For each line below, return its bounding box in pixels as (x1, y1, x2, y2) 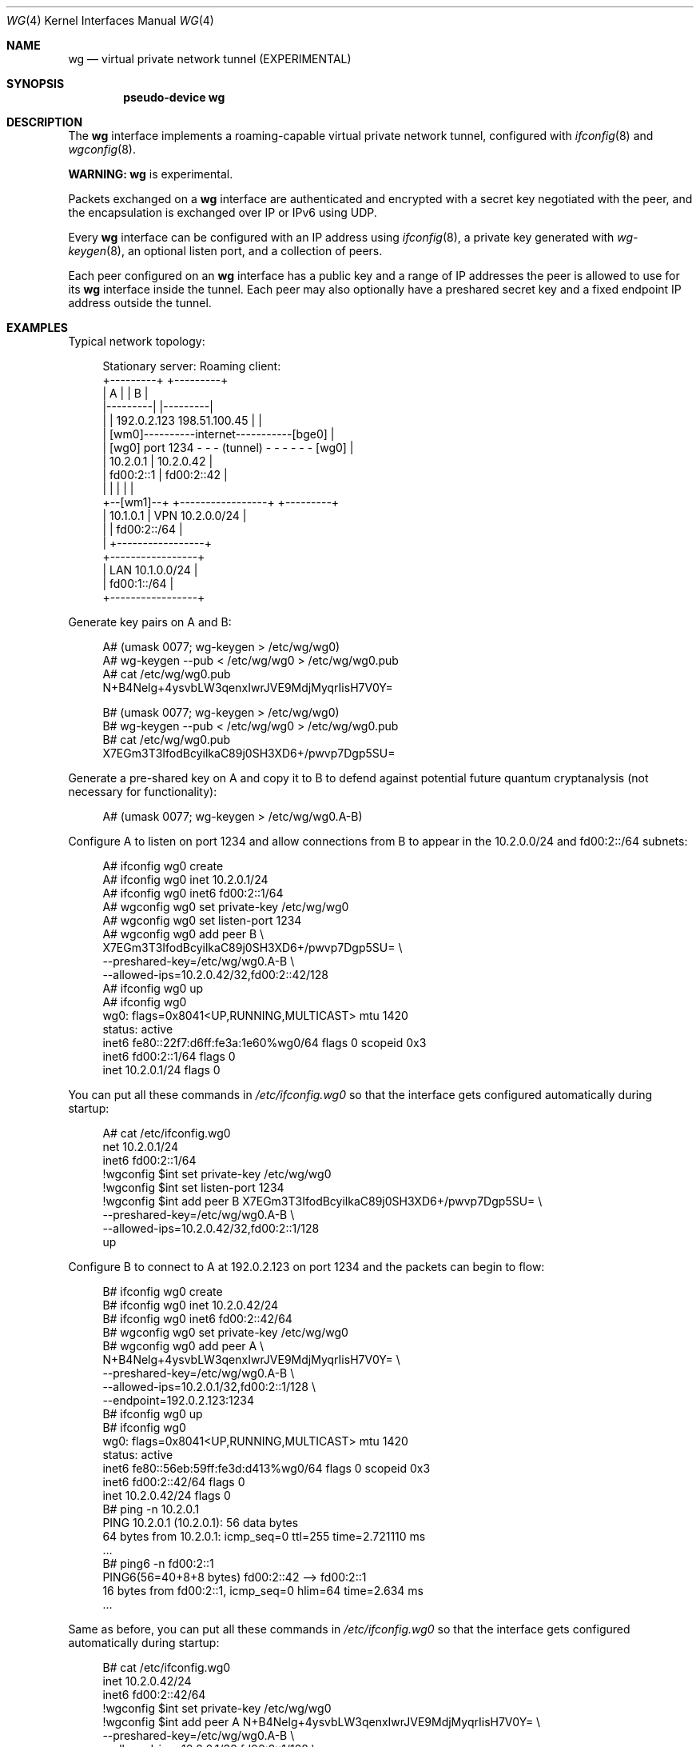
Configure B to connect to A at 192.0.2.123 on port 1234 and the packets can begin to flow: (68, 1260, 545, 1273)
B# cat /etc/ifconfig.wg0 (102, 1661, 231, 1674)
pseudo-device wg (123, 90, 225, 104)
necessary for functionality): (68, 785, 217, 798)
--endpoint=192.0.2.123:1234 (102, 1393, 255, 1407)
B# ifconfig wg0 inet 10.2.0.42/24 (102, 1298, 279, 1312)
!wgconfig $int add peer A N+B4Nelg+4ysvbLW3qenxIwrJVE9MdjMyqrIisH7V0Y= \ (102, 1715, 541, 1729)
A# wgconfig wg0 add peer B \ (102, 927, 264, 941)
